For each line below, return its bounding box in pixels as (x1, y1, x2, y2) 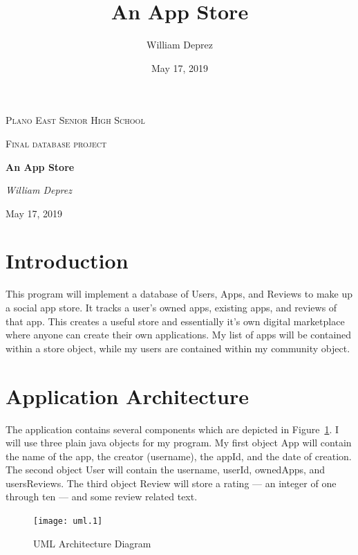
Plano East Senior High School (6, 113, 145, 127)
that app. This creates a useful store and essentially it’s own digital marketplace (6, 313, 345, 328)
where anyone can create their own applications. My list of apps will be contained (6, 327, 352, 342)
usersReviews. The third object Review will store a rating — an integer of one (6, 475, 337, 490)
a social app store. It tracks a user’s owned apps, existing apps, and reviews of (6, 300, 337, 314)
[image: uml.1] (33, 516, 103, 527)
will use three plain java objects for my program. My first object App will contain (6, 435, 352, 450)
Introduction (6, 246, 129, 275)
